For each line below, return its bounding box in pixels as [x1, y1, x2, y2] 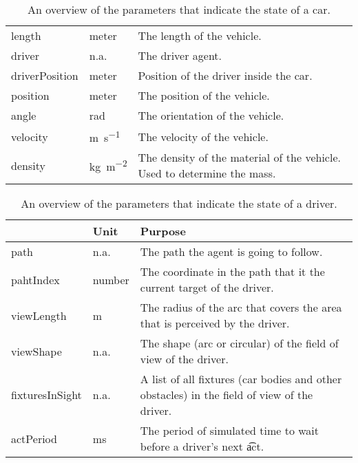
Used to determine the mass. [138, 165, 276, 182]
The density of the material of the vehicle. [138, 149, 341, 166]
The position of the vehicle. [138, 87, 270, 103]
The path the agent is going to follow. [140, 244, 323, 260]
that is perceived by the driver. [140, 315, 290, 332]
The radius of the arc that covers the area [140, 299, 342, 316]
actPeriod [11, 430, 57, 446]
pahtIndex [11, 271, 60, 288]
